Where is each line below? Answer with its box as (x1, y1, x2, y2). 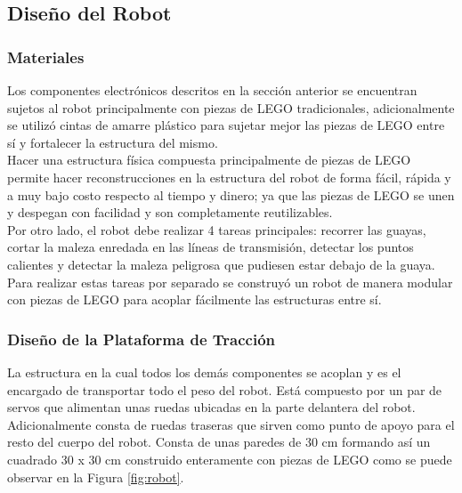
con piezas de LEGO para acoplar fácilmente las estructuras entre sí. (7, 290, 382, 309)
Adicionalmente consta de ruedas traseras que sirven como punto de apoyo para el (7, 415, 455, 433)
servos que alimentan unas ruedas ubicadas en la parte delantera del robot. (7, 398, 416, 416)
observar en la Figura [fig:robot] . (7, 467, 184, 486)
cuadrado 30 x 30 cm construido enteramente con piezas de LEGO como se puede (7, 449, 452, 468)
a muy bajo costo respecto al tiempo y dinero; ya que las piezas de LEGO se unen (7, 185, 455, 204)
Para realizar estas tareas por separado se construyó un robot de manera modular (7, 272, 453, 291)
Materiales (7, 45, 85, 68)
